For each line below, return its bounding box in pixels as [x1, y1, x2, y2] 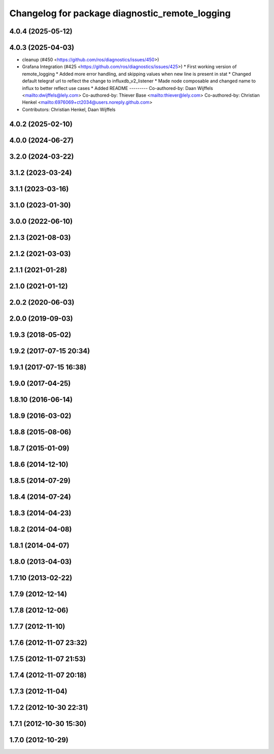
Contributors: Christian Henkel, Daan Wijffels [22, 106, 116, 112]
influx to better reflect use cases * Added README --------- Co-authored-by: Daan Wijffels [22, 85, 213, 91]
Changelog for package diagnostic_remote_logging [9, 8, 231, 19]
